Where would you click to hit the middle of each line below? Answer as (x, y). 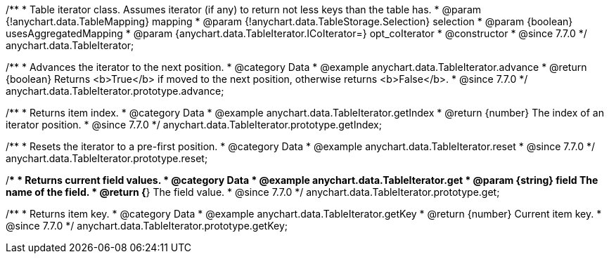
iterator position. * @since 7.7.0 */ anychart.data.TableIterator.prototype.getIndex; (194, 125)
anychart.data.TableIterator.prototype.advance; (115, 91)
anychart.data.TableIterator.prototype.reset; (107, 158)
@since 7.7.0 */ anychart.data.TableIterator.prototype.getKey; (147, 226)
